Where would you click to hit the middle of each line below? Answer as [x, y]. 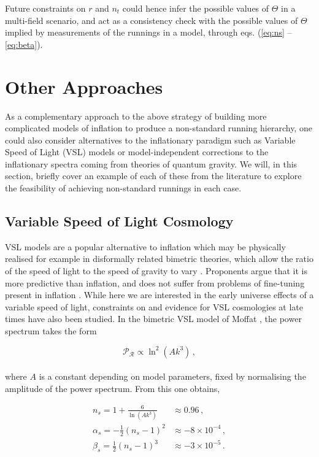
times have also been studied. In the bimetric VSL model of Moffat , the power [153, 319]
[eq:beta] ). [24, 44]
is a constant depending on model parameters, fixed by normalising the [172, 376]
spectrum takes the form [51, 331]
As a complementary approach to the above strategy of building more [136, 116]
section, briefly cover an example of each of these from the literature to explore [153, 176]
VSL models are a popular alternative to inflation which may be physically [145, 246]
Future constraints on [45, 8]
